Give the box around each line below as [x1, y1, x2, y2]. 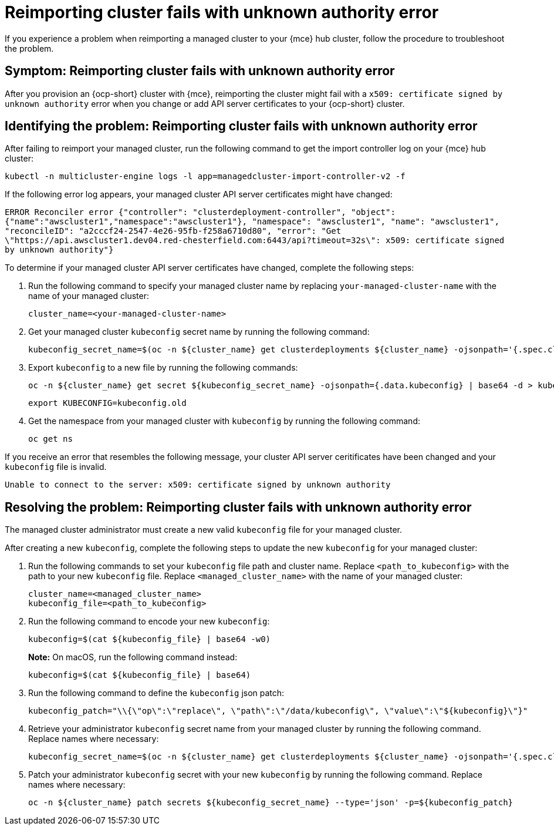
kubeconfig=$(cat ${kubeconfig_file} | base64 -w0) [28, 634, 271, 644]
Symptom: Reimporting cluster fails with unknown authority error [5, 63, 395, 79]
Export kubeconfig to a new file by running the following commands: [28, 362, 298, 373]
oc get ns [28, 434, 73, 444]
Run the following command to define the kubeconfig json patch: [28, 688, 285, 698]
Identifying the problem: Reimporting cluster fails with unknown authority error [5, 119, 478, 134]
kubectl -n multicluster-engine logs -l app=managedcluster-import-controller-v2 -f [5, 172, 406, 182]
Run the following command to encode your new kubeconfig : [28, 616, 270, 627]
